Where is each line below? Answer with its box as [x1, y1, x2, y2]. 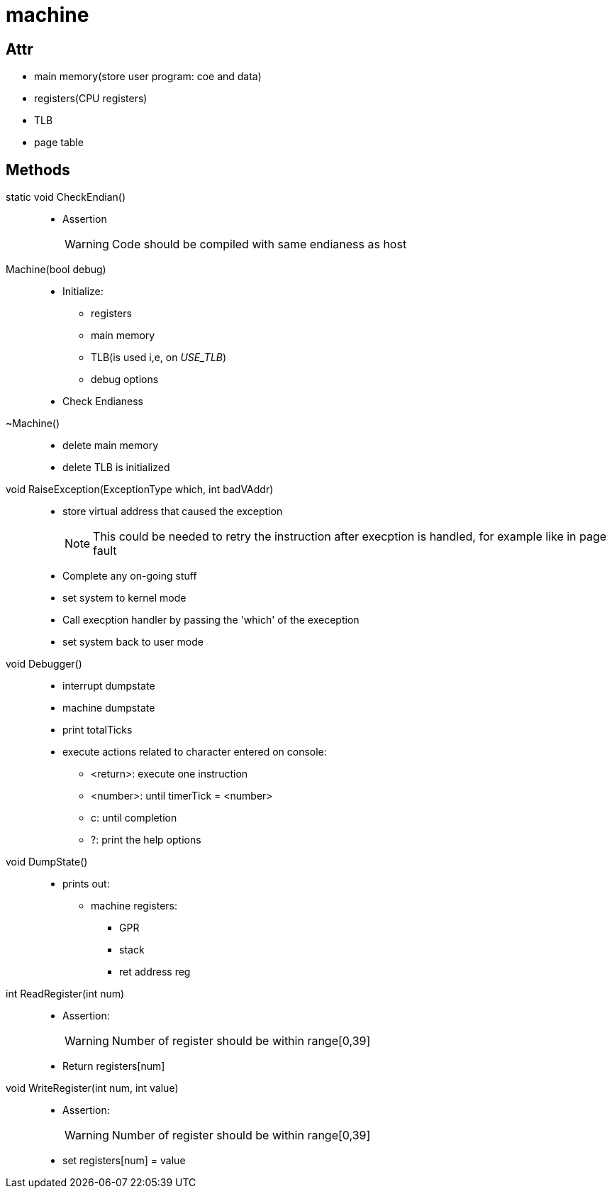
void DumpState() [6, 856, 88, 868]
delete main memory [62, 439, 158, 452]
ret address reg [119, 966, 191, 978]
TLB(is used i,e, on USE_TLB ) [91, 351, 227, 364]
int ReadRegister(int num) [6, 988, 125, 1000]
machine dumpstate [62, 702, 155, 714]
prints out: [62, 878, 110, 890]
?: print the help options [91, 834, 201, 846]
